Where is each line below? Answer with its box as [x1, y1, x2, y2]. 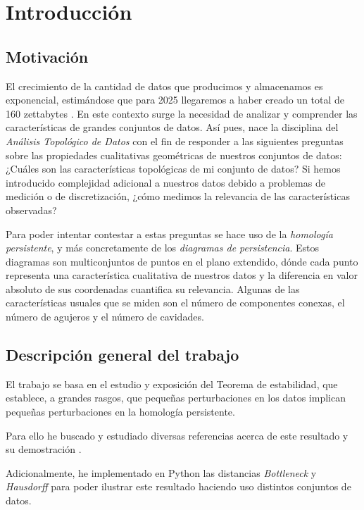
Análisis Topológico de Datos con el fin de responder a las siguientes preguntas [6, 133, 344, 148]
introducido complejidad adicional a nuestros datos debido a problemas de [6, 175, 325, 189]
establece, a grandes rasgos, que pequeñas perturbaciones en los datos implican [6, 390, 346, 405]
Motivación [6, 45, 89, 67]
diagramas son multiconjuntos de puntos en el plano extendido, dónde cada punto [6, 254, 358, 268]
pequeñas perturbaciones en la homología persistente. [6, 404, 235, 419]
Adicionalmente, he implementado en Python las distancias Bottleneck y [6, 465, 317, 480]
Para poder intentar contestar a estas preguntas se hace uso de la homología [6, 226, 333, 241]
